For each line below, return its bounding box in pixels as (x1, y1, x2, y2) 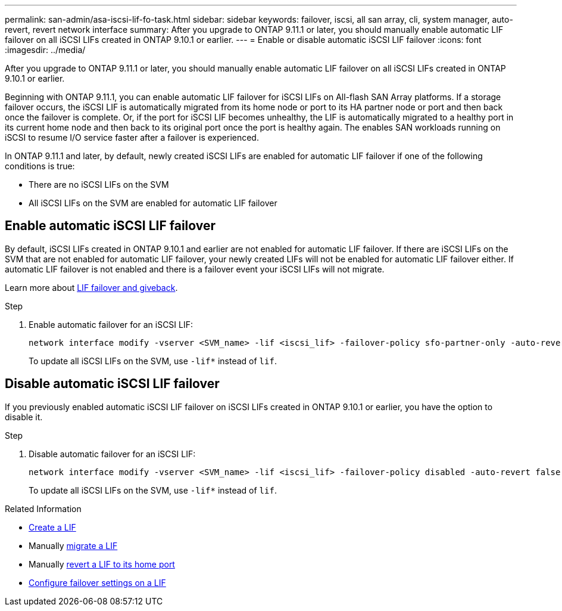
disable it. (5, 411, 43, 422)
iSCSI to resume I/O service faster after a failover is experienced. (5, 132, 259, 142)
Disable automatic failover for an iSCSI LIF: (29, 448, 196, 459)
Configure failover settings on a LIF (29, 577, 166, 588)
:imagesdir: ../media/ (5, 45, 86, 55)
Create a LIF (29, 522, 76, 532)
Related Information (5, 503, 82, 514)
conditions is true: (5, 161, 75, 171)
